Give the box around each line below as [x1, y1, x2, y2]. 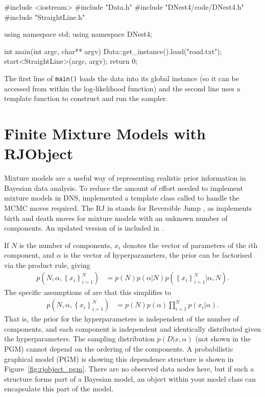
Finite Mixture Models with [4, 123, 206, 143]
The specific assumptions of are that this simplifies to [4, 286, 172, 297]
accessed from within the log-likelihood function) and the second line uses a [4, 83, 240, 93]
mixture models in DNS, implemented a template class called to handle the [4, 192, 239, 203]
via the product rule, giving [4, 259, 90, 270]
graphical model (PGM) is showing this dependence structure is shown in [4, 353, 234, 364]
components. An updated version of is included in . [4, 222, 164, 233]
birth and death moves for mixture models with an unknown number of [4, 212, 228, 223]
